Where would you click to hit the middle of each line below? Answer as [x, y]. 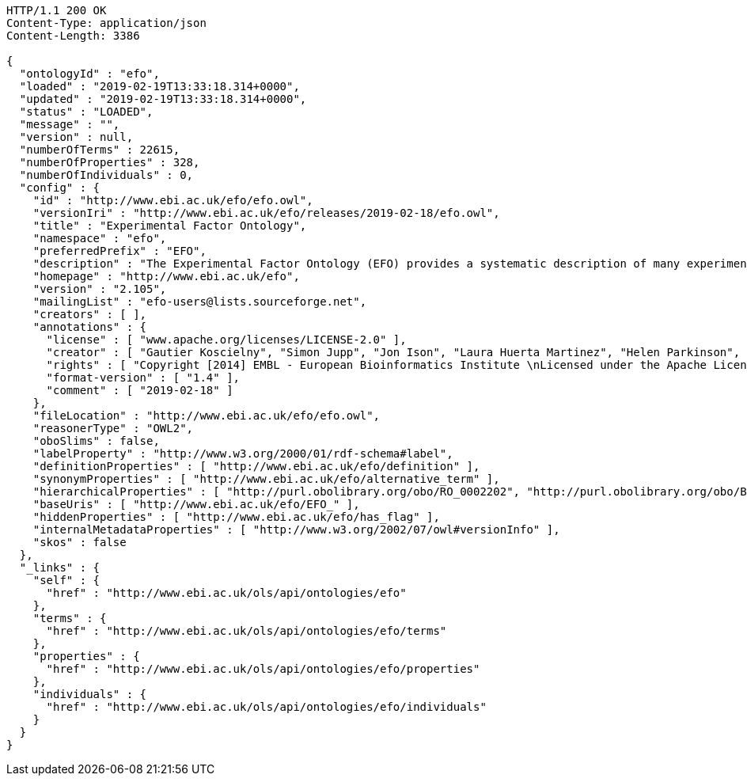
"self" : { [66, 580]
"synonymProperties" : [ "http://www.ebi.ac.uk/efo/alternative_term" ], [266, 479]
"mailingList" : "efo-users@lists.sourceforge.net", [200, 302]
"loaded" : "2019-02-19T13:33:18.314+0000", [159, 86]
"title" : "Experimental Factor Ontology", [170, 226]
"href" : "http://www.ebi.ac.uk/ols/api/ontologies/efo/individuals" [266, 707]
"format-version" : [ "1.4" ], [143, 378]
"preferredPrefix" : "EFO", [119, 251]
